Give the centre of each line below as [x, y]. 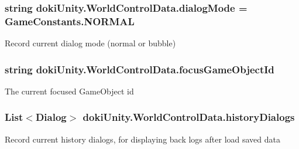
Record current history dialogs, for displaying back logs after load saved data [143, 139]
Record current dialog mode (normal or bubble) [90, 43]
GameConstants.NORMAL [70, 21]
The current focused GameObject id [69, 91]
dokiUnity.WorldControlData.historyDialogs [189, 117]
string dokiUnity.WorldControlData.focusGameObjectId [140, 69]
